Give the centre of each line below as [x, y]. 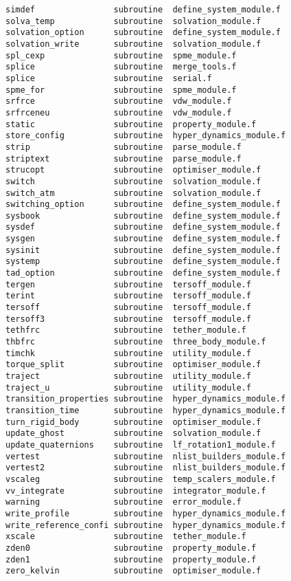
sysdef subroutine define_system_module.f [143, 227]
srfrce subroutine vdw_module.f [119, 101]
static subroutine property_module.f [131, 124]
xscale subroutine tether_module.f [126, 537]
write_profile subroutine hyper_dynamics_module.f [146, 513]
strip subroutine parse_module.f [124, 147]
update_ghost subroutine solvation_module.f [133, 434]
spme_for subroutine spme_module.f [121, 90]
